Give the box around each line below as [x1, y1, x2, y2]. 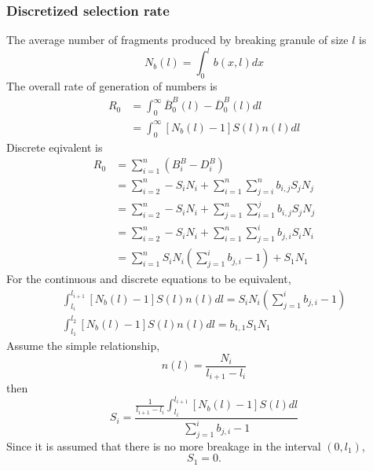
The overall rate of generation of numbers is [6, 78, 218, 94]
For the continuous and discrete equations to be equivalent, [6, 270, 291, 287]
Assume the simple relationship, [6, 337, 160, 354]
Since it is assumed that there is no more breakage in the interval [6, 437, 321, 454]
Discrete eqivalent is [6, 138, 103, 155]
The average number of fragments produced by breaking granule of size [6, 31, 349, 48]
